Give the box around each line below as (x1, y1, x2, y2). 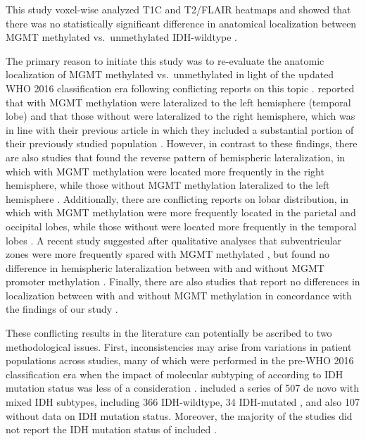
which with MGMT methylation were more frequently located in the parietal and (6, 205, 356, 220)
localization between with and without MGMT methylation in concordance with (6, 287, 352, 302)
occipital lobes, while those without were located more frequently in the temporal (6, 218, 357, 233)
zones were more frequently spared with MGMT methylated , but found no (6, 247, 330, 261)
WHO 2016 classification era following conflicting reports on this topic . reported (6, 80, 355, 95)
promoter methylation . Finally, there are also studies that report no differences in (6, 274, 360, 289)
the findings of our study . (6, 302, 118, 316)
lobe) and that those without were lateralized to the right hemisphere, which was (6, 108, 355, 123)
